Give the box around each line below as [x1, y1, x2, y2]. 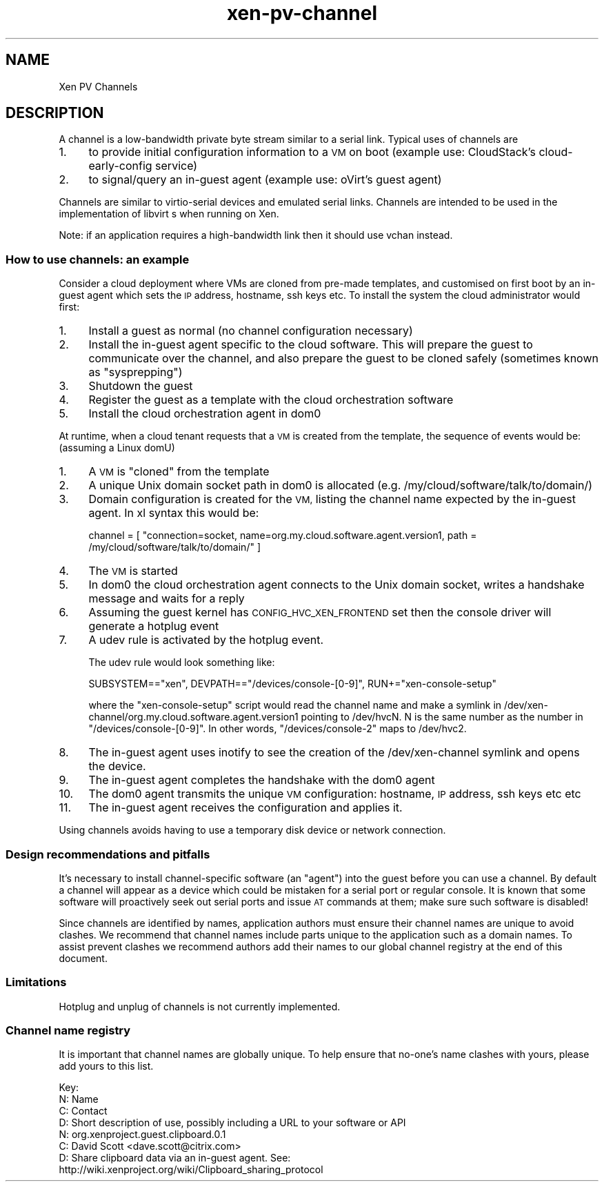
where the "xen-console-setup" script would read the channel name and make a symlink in [88, 699, 502, 712]
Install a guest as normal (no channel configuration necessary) [88, 324, 413, 338]
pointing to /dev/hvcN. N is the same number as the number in [301, 711, 583, 723]
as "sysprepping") [88, 365, 183, 380]
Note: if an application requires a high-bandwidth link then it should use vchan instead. [59, 229, 453, 242]
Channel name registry [6, 1023, 131, 1038]
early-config [88, 159, 152, 173]
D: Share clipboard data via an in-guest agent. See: [59, 1152, 291, 1164]
